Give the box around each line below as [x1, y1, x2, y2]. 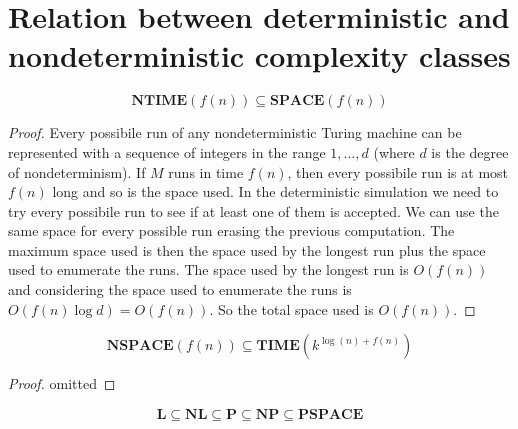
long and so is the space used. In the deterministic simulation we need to [52, 181, 499, 202]
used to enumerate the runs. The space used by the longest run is [8, 259, 409, 280]
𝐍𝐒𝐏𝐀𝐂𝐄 [106, 339, 174, 354]
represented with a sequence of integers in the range [8, 141, 326, 162]
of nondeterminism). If [8, 161, 146, 182]
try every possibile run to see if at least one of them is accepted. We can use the [8, 200, 499, 221]
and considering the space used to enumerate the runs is [8, 279, 352, 300]
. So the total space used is [209, 298, 374, 319]
